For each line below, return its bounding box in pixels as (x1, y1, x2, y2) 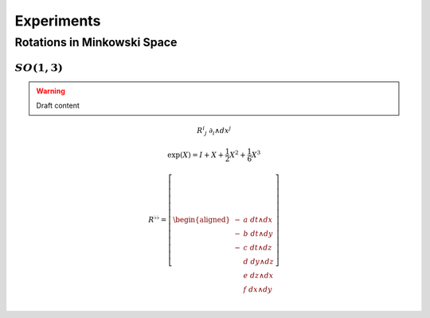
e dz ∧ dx (243, 271, 274, 280)
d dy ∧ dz (243, 257, 274, 266)
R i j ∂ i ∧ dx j (196, 124, 232, 137)
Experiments (14, 12, 101, 29)
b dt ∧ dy (243, 229, 274, 238)
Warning (36, 86, 65, 96)
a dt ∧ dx (243, 215, 273, 224)
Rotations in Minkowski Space (14, 35, 178, 49)
